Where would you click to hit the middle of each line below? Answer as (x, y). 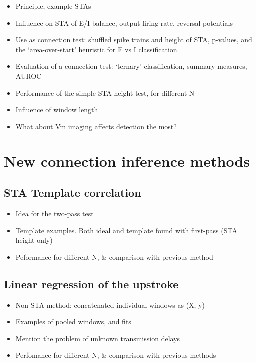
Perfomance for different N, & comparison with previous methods (116, 355)
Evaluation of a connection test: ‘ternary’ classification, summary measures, (131, 66)
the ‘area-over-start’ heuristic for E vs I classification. (97, 49)
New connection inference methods (127, 161)
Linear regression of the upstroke (91, 283)
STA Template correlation (73, 192)
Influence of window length (57, 110)
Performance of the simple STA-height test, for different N (105, 93)
